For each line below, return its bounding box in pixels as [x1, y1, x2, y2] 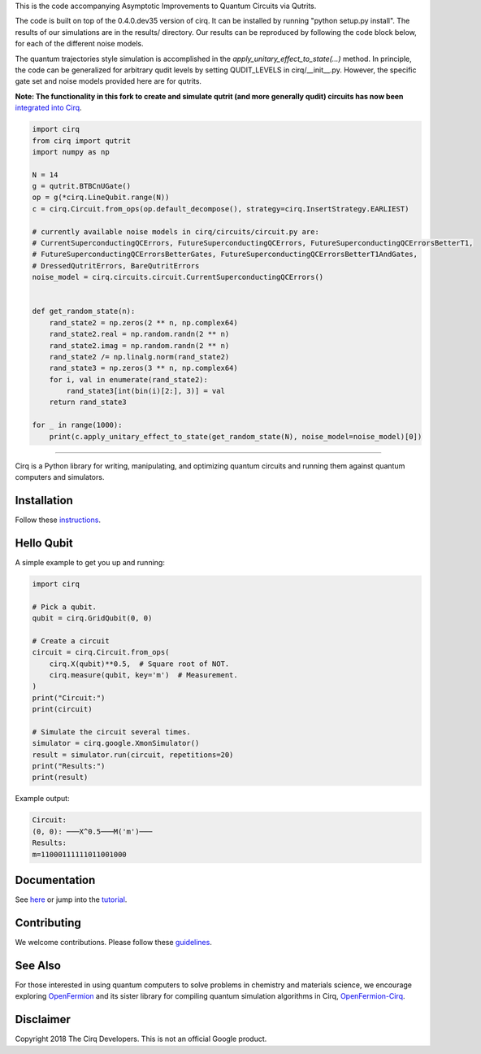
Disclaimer [15, 1013, 71, 1026]
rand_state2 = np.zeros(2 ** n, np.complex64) [49, 318, 239, 327]
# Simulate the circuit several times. [32, 727, 191, 736]
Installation [15, 493, 73, 507]
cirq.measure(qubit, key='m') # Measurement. [49, 670, 239, 679]
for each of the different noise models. [15, 39, 144, 49]
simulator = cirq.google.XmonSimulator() [32, 738, 200, 748]
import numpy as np [32, 147, 110, 156]
